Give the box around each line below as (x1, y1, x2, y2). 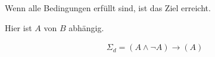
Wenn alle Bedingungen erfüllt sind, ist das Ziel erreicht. (5, 2, 211, 14)
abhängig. (68, 21, 104, 33)
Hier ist (5, 21, 32, 33)
